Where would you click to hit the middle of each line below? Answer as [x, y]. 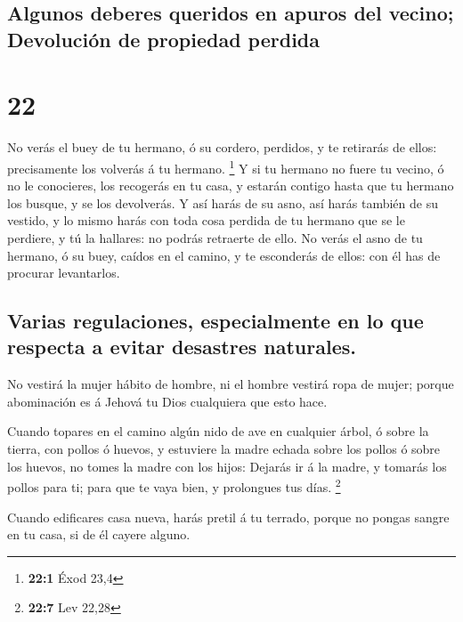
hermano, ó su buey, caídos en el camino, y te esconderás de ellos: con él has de [224, 255]
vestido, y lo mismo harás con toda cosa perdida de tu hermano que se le [206, 220]
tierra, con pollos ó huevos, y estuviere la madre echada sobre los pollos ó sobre [224, 449]
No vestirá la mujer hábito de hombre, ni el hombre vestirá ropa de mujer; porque [231, 384]
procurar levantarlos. [64, 273]
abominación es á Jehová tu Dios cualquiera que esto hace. [167, 401]
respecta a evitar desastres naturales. [182, 347]
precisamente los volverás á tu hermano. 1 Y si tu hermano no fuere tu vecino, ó [226, 166]
